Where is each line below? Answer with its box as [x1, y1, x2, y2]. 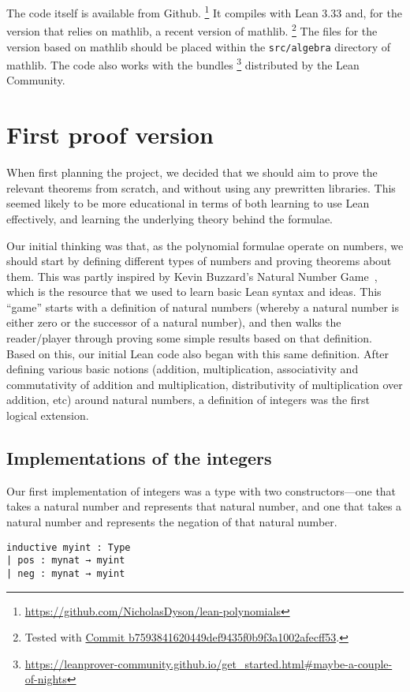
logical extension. [6, 407, 89, 424]
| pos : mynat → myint [6, 555, 125, 567]
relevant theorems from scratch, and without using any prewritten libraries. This [6, 179, 396, 196]
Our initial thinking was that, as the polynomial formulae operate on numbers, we [6, 237, 404, 253]
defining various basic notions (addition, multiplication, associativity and [6, 361, 359, 377]
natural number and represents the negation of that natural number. [6, 514, 337, 530]
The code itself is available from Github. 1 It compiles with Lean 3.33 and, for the [6, 2, 402, 21]
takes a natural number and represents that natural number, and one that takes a [6, 498, 402, 514]
